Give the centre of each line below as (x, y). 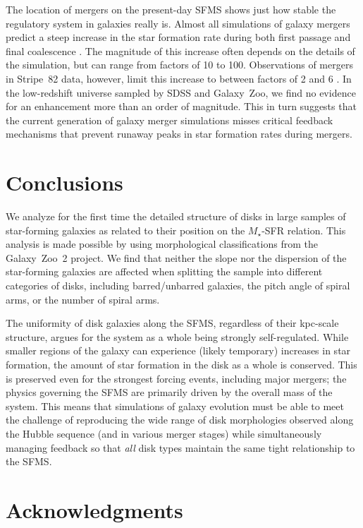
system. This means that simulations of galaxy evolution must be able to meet (175, 406)
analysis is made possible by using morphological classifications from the (162, 244)
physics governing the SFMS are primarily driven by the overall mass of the (169, 392)
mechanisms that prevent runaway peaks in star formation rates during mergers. (179, 134)
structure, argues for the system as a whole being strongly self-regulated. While (177, 336)
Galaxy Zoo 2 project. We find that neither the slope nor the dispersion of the (176, 257)
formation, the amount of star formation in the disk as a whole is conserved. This (181, 364)
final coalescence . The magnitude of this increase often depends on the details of (180, 50)
